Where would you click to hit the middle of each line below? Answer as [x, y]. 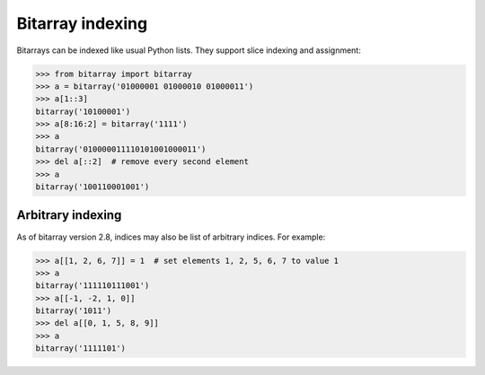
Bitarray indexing [82, 23]
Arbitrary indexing [69, 215]
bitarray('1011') [74, 311]
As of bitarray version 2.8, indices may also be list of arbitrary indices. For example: [171, 237]
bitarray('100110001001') [93, 187]
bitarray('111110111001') [93, 286]
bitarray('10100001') [83, 111]
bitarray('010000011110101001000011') [121, 149]
